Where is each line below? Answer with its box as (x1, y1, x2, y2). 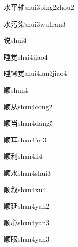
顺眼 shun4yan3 (4, 234, 50, 244)
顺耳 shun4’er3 (4, 134, 47, 144)
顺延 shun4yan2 (4, 201, 50, 211)
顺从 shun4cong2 (4, 101, 52, 111)
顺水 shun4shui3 (4, 167, 51, 177)
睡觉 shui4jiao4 (4, 51, 48, 62)
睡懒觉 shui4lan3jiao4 (4, 68, 67, 78)
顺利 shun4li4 (4, 151, 43, 161)
